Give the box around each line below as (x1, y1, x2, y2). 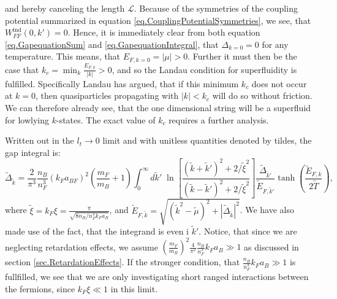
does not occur (251, 77, 307, 90)
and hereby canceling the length (5, 2, 125, 14)
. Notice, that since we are (199, 225, 297, 238)
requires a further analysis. (168, 113, 269, 126)
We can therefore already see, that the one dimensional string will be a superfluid (5, 101, 311, 114)
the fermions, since (5, 282, 75, 295)
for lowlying (5, 113, 50, 126)
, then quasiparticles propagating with (36, 89, 179, 102)
